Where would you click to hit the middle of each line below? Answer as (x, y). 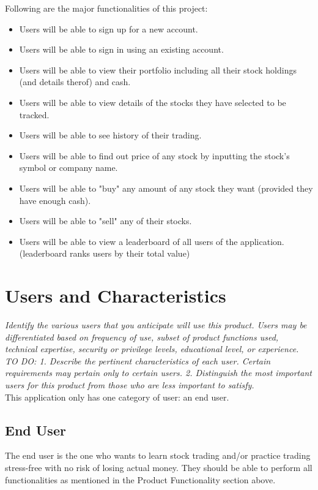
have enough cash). (55, 200)
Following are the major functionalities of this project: (106, 8)
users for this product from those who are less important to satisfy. (130, 385)
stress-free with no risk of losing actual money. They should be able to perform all (159, 467)
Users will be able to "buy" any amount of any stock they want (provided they (166, 188)
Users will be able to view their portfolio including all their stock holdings (158, 70)
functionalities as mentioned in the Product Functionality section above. (140, 479)
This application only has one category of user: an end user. (117, 397)
